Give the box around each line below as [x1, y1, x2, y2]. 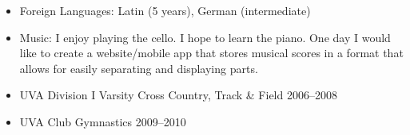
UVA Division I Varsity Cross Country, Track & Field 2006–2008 [19, 87, 337, 103]
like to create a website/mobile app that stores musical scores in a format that [19, 44, 404, 61]
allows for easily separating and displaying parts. [19, 60, 258, 76]
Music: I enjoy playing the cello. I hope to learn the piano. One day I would [19, 29, 391, 45]
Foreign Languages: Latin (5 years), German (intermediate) [19, 2, 311, 18]
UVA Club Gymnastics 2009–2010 [19, 113, 186, 129]
